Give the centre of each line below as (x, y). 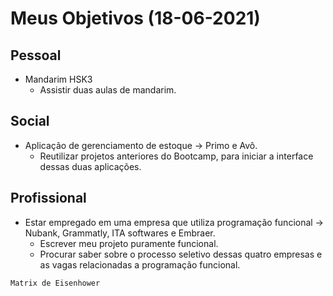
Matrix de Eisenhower (55, 283)
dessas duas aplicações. (90, 166)
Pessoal (36, 55)
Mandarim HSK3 (58, 79)
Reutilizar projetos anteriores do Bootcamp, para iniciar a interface (176, 156)
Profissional (48, 198)
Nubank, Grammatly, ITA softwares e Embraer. (120, 233)
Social (30, 121)
